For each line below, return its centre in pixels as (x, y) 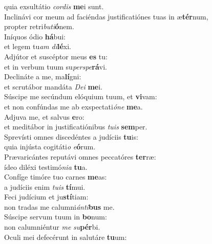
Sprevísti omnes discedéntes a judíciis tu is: (71, 136)
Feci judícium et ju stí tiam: (46, 197)
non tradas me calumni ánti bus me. (59, 206)
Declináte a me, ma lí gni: (43, 76)
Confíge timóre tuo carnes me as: (56, 177)
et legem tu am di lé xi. (38, 46)
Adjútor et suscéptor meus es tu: (56, 56)
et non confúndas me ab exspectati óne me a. (73, 106)
